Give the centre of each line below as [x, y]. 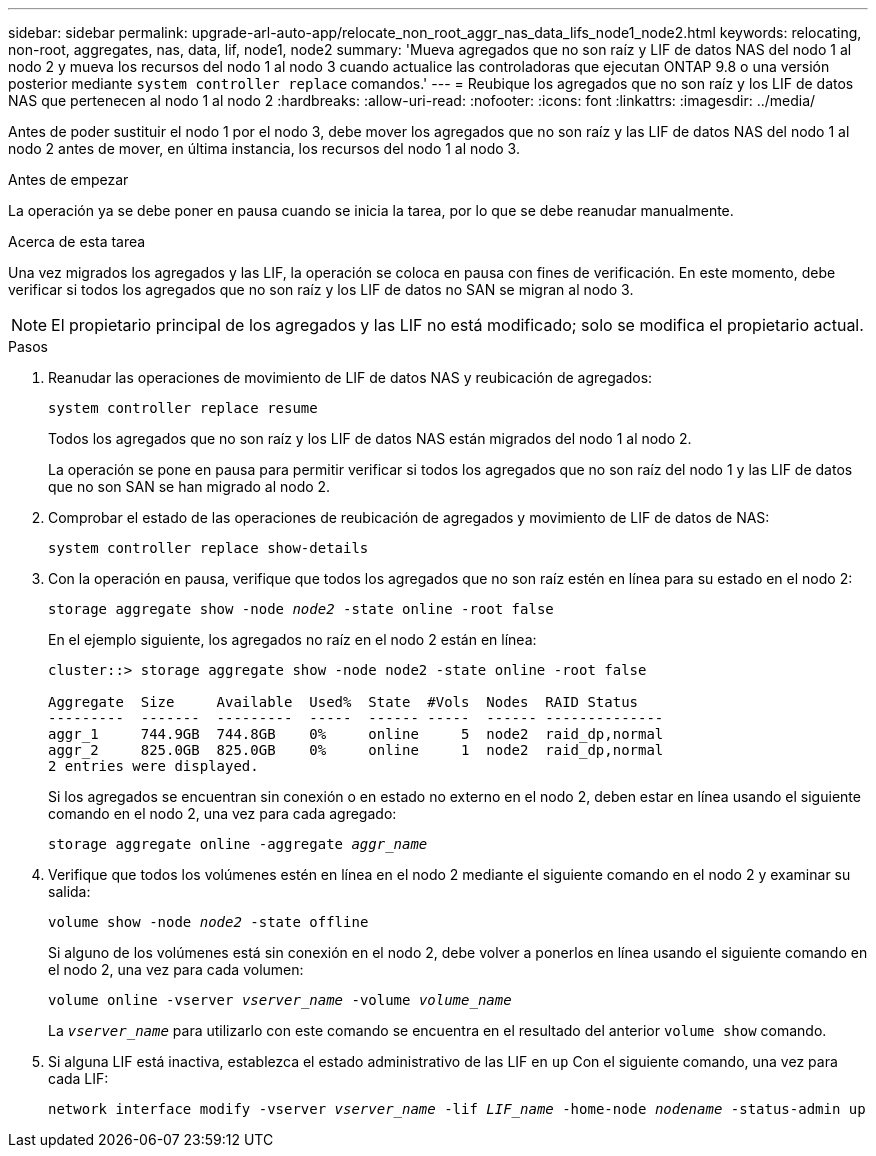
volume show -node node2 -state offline [208, 922]
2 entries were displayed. [153, 766]
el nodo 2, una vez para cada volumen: [176, 969]
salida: [69, 891]
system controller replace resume [183, 408]
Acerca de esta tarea [77, 241]
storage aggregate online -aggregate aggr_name [238, 844]
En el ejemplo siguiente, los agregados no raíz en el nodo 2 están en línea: [292, 639]
